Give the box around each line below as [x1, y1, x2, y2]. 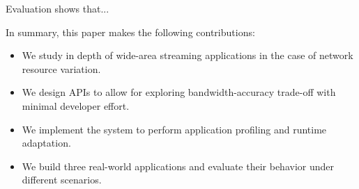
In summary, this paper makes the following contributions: [6, 24, 255, 39]
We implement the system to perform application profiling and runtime [22, 122, 327, 136]
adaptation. [22, 135, 71, 150]
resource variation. [22, 61, 101, 76]
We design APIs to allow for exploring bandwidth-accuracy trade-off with [22, 85, 336, 99]
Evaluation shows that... [6, 1, 109, 15]
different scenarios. [22, 172, 102, 187]
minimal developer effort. [22, 98, 130, 113]
